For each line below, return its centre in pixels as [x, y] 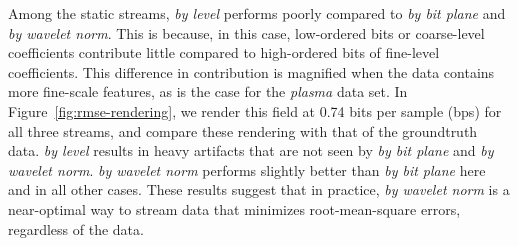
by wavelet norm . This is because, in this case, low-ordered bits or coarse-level [246, 32]
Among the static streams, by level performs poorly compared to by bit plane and [257, 13]
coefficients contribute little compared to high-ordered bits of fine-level [224, 52]
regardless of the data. [76, 228]
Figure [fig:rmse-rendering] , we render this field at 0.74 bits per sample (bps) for [255, 110]
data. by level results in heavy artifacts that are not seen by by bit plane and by [251, 150]
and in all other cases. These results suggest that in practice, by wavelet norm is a [259, 189]
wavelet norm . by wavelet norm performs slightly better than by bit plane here [247, 169]
